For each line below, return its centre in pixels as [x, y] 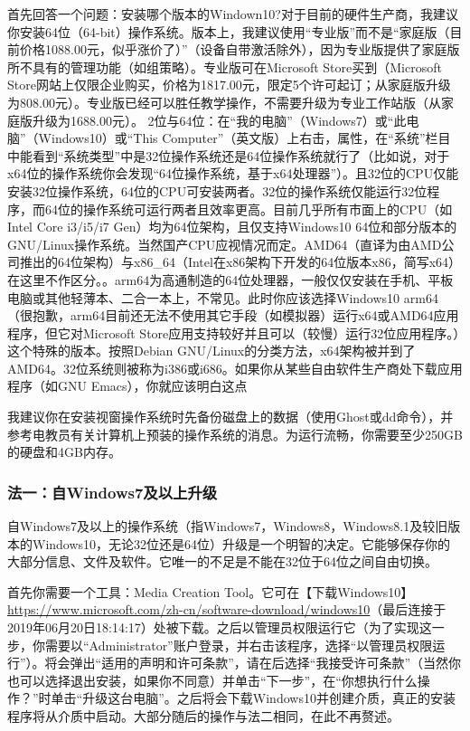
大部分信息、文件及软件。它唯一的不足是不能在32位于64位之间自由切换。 [222, 561]
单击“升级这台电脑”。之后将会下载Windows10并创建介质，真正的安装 [253, 698]
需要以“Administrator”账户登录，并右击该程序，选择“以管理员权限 [239, 645]
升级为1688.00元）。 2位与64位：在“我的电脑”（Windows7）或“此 [219, 120]
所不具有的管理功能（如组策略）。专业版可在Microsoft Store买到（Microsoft [225, 66]
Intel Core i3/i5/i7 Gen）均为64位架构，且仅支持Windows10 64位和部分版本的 [232, 227]
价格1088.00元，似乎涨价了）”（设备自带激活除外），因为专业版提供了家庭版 [240, 49]
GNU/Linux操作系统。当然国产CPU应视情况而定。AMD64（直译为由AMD [225, 244]
